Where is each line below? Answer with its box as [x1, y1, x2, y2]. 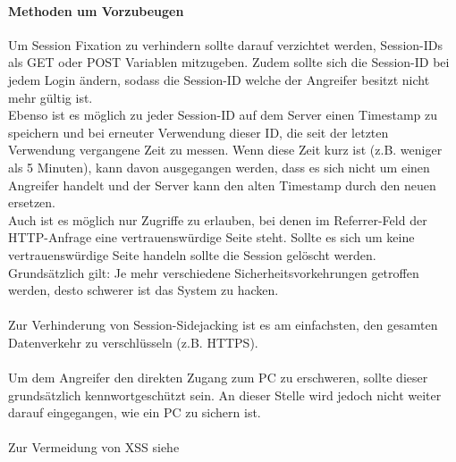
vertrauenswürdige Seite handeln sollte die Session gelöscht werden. [8, 245, 376, 264]
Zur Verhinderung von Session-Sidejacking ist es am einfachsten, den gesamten [8, 315, 438, 334]
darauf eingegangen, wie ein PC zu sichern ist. [8, 403, 261, 422]
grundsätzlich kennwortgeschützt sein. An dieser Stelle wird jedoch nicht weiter [8, 385, 442, 404]
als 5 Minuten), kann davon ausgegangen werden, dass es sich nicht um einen [8, 157, 430, 176]
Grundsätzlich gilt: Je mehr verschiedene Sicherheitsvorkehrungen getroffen [8, 263, 419, 281]
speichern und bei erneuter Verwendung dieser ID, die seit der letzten [8, 122, 389, 141]
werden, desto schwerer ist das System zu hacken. [8, 281, 279, 299]
